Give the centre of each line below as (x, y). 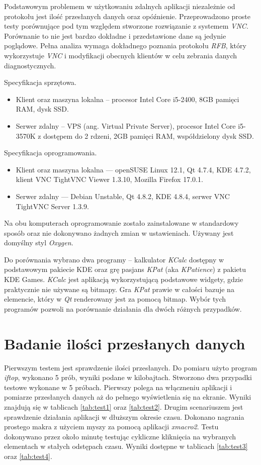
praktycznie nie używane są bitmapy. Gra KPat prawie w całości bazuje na (119, 289)
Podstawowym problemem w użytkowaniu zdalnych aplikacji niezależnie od (120, 6)
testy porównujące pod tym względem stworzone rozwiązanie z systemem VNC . (126, 26)
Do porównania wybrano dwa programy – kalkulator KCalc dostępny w (114, 259)
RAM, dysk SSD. (42, 109)
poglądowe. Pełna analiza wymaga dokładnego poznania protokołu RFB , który (125, 45)
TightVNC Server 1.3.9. (52, 206)
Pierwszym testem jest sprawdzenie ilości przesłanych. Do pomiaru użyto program (131, 367)
